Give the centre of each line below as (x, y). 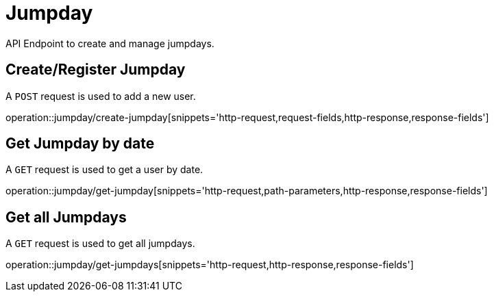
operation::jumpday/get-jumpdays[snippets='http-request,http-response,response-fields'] (210, 265)
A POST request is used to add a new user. (101, 96)
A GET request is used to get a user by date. (104, 170)
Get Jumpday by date (80, 144)
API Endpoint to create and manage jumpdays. (110, 43)
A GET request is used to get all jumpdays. (100, 244)
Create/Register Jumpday (96, 70)
